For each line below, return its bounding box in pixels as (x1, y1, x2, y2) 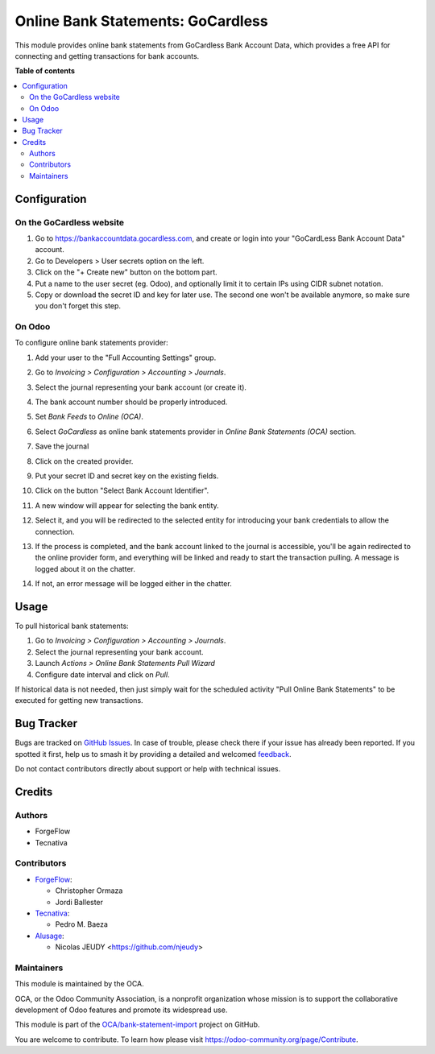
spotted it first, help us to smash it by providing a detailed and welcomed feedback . (14, 749, 292, 758)
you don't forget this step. (35, 301, 121, 311)
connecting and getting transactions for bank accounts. (14, 51, 200, 60)
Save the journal (35, 441, 89, 451)
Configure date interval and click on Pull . (35, 669, 170, 680)
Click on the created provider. (35, 456, 134, 466)
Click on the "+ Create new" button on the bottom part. (35, 267, 217, 277)
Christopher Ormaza (55, 886, 123, 895)
